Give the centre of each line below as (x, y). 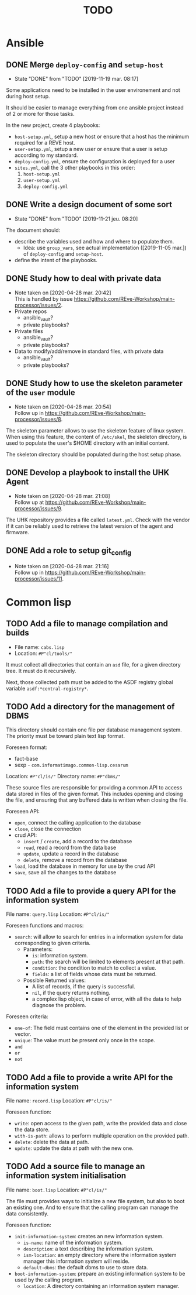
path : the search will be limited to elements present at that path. (108, 962)
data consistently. (27, 1213)
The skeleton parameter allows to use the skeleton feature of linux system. (96, 430)
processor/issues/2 (38, 305)
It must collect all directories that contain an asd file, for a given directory (93, 664)
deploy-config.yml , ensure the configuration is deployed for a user (94, 161)
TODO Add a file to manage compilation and (87, 624)
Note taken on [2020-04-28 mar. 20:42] (63, 293)
